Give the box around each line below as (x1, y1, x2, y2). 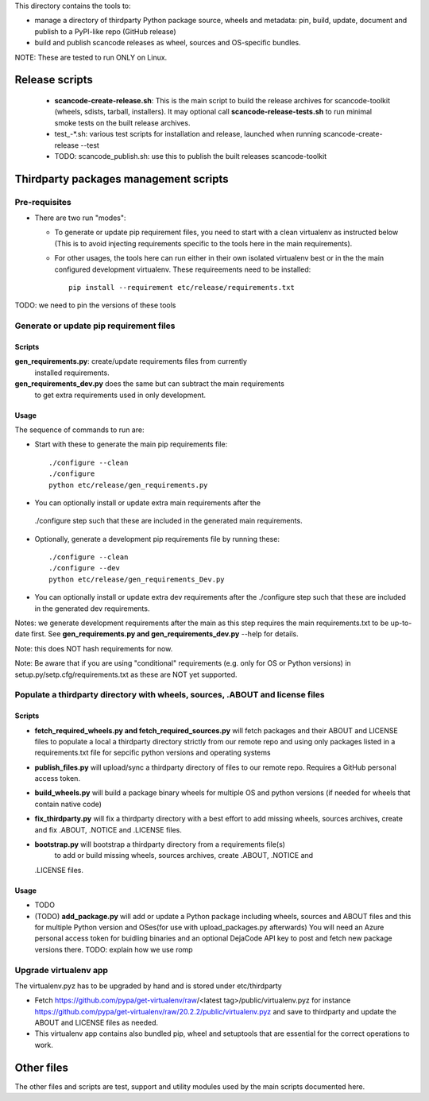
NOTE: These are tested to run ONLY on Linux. (14, 52, 168, 62)
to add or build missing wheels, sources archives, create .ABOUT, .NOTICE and (54, 851, 314, 860)
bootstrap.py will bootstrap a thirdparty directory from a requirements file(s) (34, 840, 286, 849)
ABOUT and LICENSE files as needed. (34, 1018, 159, 1028)
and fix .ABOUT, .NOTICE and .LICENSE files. (34, 825, 182, 834)
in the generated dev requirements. (34, 604, 150, 613)
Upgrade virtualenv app (14, 964, 109, 975)
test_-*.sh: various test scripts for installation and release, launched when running (54, 129, 322, 139)
